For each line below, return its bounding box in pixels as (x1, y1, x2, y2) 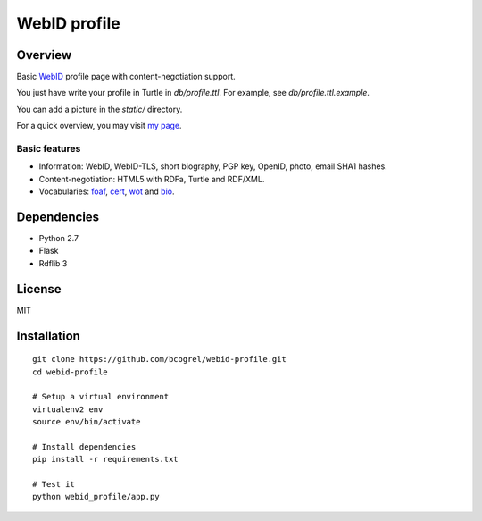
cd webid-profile (32, 366, 108, 377)
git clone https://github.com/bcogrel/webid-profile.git (32, 354, 287, 365)
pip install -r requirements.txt (32, 454, 179, 465)
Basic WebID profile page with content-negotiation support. (16, 71, 236, 82)
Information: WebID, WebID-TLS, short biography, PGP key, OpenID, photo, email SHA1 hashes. (38, 161, 387, 172)
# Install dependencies (32, 441, 137, 451)
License (16, 282, 62, 297)
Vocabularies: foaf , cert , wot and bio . (38, 186, 175, 197)
